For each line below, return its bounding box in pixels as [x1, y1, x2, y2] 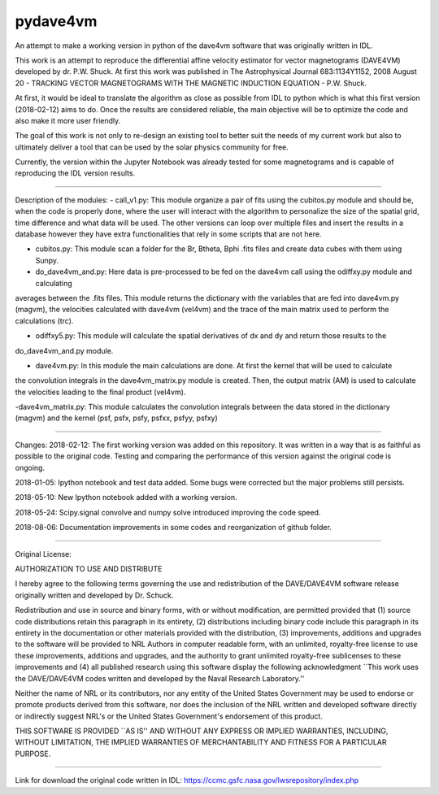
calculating [35, 278, 72, 288]
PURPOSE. [15, 749, 51, 758]
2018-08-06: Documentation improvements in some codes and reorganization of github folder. [15, 523, 333, 532]
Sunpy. [35, 255, 59, 265]
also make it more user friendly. [15, 115, 121, 125]
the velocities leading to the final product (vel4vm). [15, 387, 186, 397]
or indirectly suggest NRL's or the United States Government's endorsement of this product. [15, 711, 323, 721]
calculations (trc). [15, 315, 74, 325]
